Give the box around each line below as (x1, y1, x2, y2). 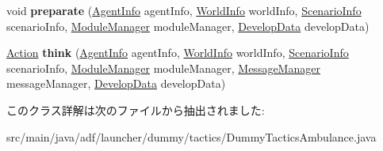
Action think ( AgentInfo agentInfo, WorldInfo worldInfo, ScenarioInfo (6, 44, 349, 61)
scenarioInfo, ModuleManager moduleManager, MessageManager (6, 59, 320, 76)
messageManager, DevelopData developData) (6, 75, 226, 92)
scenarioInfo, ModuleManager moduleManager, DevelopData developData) (6, 17, 370, 34)
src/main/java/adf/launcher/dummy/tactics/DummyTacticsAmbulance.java (6, 128, 377, 145)
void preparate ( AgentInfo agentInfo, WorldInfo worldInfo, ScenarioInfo (6, 2, 362, 18)
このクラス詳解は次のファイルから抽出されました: (6, 101, 265, 118)
